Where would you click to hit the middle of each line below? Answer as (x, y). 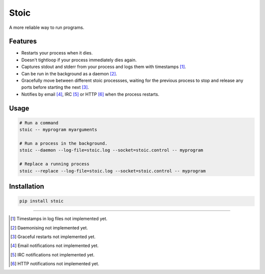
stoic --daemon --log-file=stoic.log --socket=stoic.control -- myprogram (111, 150)
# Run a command (39, 123)
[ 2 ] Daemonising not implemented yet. (49, 227)
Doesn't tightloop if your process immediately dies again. (79, 60)
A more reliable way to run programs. (47, 27)
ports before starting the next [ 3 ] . (55, 87)
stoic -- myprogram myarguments (58, 130)
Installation (26, 186)
